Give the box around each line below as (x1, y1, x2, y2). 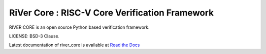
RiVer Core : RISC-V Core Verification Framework (9, 7, 214, 18)
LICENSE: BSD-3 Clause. (9, 33, 60, 39)
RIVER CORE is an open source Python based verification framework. (9, 24, 150, 30)
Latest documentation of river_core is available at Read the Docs (9, 42, 140, 48)
